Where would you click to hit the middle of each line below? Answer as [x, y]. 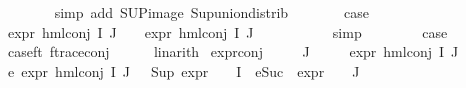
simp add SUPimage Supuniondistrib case [212, 12]
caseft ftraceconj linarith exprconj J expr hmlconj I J [233, 51]
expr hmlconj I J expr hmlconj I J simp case [227, 31]
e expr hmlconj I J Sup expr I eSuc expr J [183, 70]
